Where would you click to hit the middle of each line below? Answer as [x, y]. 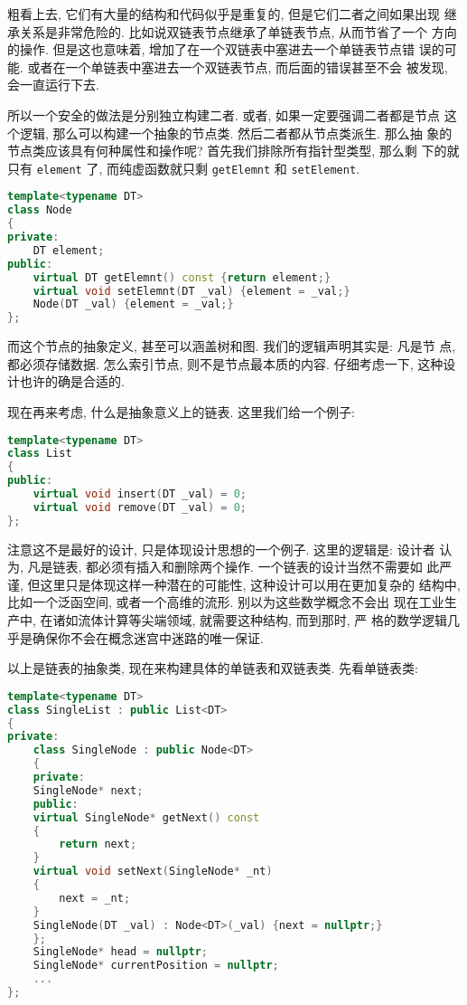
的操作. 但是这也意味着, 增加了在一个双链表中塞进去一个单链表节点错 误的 [226, 49]
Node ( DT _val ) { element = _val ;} [133, 304]
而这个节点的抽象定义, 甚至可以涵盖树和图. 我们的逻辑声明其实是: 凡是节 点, [232, 346]
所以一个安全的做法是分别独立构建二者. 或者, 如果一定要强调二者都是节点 [224, 114]
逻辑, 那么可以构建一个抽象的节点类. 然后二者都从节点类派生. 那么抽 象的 [236, 133]
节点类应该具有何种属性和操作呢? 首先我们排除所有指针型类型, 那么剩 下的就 [233, 151]
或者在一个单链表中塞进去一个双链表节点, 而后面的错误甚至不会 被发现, [238, 66]
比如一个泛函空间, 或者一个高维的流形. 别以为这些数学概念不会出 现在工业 [226, 602]
